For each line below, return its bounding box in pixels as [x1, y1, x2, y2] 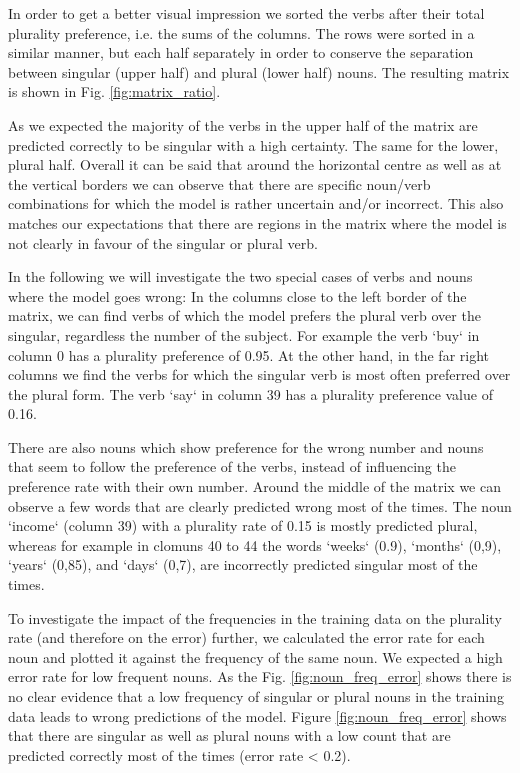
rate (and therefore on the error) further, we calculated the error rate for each [8, 627, 485, 648]
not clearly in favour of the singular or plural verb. [8, 232, 318, 253]
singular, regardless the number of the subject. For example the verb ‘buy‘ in [8, 324, 480, 345]
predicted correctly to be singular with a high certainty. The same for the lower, [8, 134, 499, 155]
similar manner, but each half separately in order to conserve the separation [8, 42, 474, 63]
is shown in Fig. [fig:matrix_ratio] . [8, 81, 221, 102]
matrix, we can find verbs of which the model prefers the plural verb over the [8, 305, 481, 326]
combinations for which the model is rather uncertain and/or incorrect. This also [8, 193, 504, 214]
